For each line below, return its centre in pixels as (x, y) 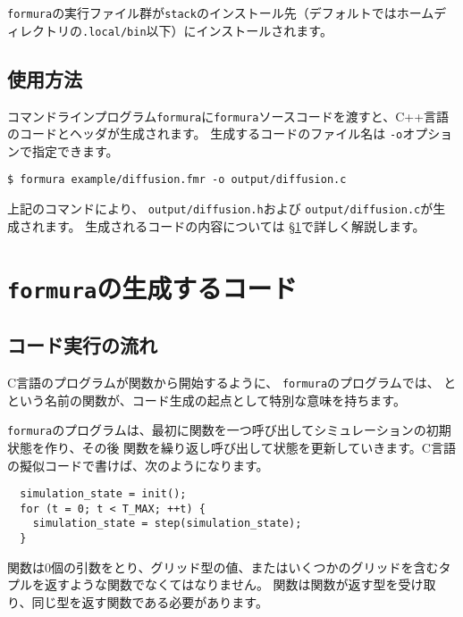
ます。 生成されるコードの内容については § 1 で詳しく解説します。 (235, 225)
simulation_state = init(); (103, 494)
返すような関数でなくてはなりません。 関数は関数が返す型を (221, 584)
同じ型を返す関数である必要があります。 (150, 601)
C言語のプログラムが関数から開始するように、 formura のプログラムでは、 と (232, 383)
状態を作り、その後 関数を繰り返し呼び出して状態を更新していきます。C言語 (231, 447)
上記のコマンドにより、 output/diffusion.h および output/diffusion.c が (220, 208)
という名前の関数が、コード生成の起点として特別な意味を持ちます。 (206, 400)
